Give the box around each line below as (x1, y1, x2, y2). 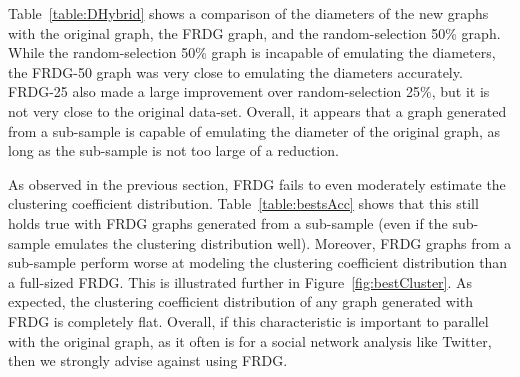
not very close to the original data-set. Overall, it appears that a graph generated (8, 100, 507, 121)
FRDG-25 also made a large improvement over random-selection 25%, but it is (8, 81, 490, 102)
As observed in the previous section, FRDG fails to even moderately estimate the (8, 173, 506, 194)
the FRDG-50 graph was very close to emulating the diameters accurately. (8, 61, 463, 82)
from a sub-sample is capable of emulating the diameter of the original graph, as (8, 120, 501, 141)
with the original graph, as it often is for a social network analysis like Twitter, (8, 330, 492, 351)
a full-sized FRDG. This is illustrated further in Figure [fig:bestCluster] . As (8, 271, 473, 292)
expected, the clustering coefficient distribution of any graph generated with (8, 291, 474, 312)
